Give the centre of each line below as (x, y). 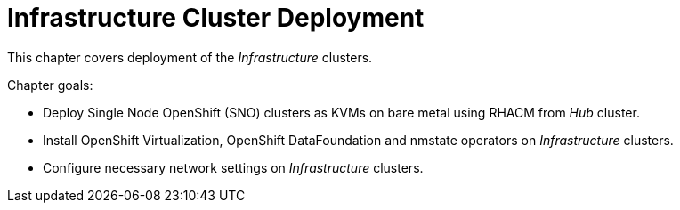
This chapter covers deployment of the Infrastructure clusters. (190, 57)
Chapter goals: (50, 85)
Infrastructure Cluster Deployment (216, 18)
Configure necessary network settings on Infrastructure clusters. (233, 167)
